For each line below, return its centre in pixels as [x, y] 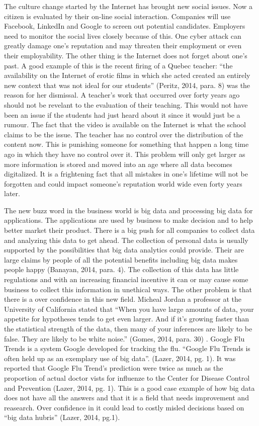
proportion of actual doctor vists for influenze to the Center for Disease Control [127, 377]
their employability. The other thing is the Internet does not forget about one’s [126, 55]
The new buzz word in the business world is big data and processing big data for [128, 210]
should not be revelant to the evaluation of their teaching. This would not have [126, 104]
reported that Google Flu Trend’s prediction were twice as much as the [114, 368]
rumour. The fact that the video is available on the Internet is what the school [125, 124]
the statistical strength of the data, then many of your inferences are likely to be [128, 328]
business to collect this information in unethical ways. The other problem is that [128, 289]
